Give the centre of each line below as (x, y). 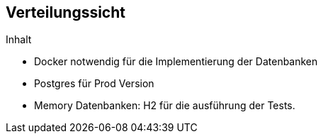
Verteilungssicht (66, 12)
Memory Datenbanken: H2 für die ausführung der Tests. (165, 106)
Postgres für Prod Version (94, 84)
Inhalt (19, 40)
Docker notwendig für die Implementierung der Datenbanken (176, 62)
